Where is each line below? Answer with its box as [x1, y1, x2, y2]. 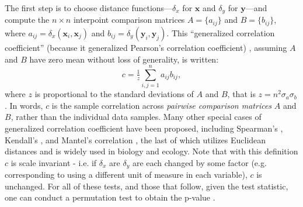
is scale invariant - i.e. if [11, 156, 97, 168]
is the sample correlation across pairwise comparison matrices [51, 99, 272, 111]
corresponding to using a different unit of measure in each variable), [5, 168, 248, 181]
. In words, [5, 99, 43, 111]
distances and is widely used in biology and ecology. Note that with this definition [5, 145, 298, 157]
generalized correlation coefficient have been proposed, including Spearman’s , [5, 122, 283, 134]
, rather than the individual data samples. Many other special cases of [11, 111, 262, 123]
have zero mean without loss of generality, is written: [29, 53, 219, 65]
